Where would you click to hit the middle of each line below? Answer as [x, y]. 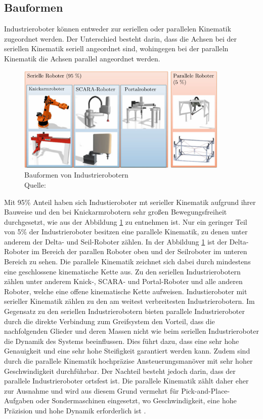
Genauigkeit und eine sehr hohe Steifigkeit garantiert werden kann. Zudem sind [127, 351]
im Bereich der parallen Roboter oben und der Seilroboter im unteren [139, 251]
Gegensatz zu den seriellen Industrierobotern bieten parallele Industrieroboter [124, 311]
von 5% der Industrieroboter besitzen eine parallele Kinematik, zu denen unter [126, 232]
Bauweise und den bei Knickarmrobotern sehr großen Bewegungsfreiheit [116, 212]
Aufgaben [19, 400]
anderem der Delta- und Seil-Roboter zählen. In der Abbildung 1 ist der [116, 241]
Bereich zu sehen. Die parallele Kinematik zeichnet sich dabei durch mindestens [127, 261]
